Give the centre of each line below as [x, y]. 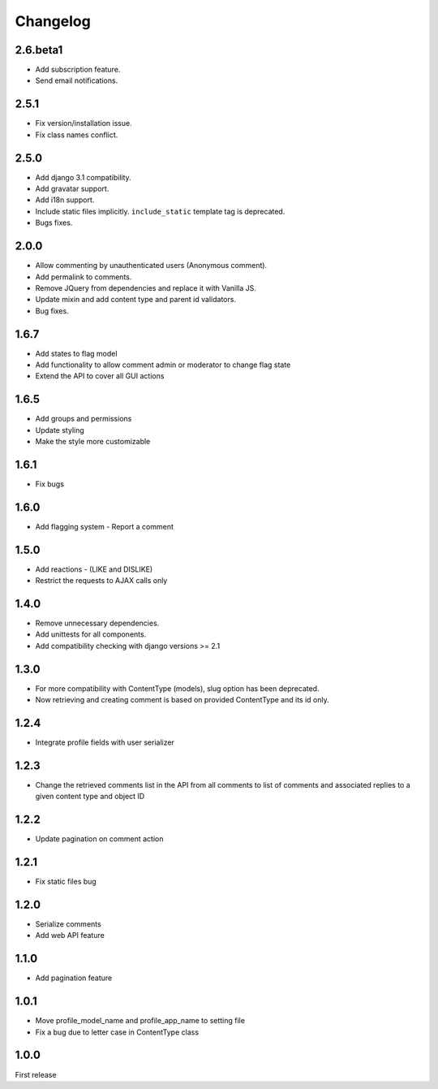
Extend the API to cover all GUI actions [100, 376]
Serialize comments [68, 924]
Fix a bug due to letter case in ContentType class [117, 1032]
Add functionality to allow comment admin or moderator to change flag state [163, 365]
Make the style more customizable [93, 442]
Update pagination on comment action [99, 839]
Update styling [60, 430]
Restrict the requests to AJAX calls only [101, 581]
